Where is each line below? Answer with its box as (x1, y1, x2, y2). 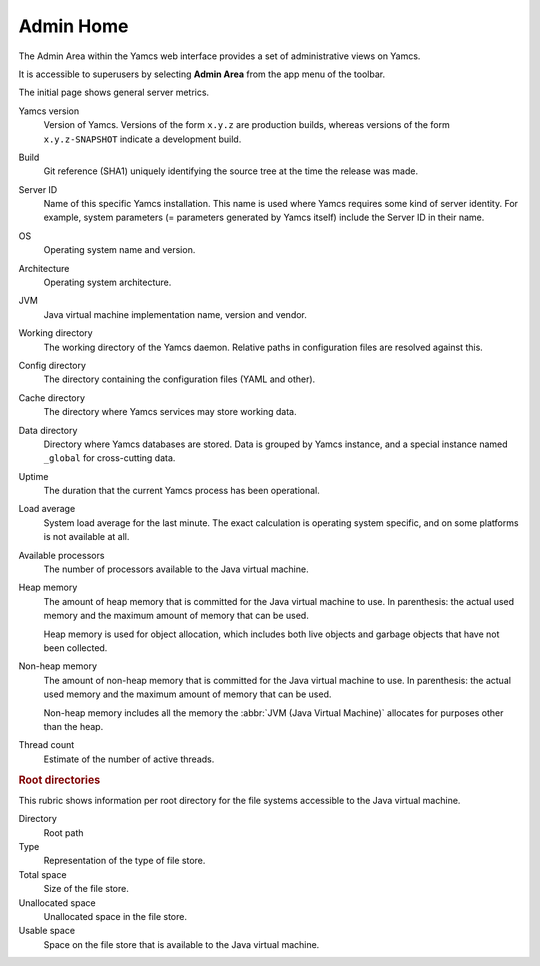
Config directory (18, 359, 87, 371)
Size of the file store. (43, 883, 129, 895)
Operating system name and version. (43, 244, 196, 256)
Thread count (18, 739, 75, 751)
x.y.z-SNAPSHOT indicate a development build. (43, 133, 242, 145)
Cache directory (18, 391, 85, 404)
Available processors (18, 549, 105, 561)
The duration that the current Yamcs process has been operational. (43, 485, 320, 497)
